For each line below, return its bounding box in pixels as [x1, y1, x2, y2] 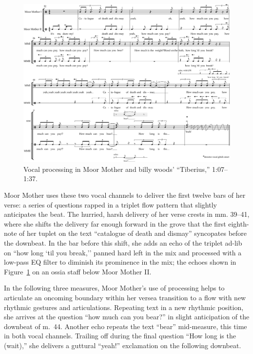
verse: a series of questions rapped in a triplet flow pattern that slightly [4, 199, 217, 209]
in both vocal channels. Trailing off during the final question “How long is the [4, 331, 236, 341]
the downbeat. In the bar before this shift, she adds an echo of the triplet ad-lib [4, 237, 242, 248]
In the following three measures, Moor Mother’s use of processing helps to [4, 283, 225, 293]
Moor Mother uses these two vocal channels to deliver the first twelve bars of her [4, 189, 246, 200]
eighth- [228, 218, 249, 229]
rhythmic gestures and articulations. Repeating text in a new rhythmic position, [4, 302, 244, 312]
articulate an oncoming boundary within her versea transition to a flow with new [4, 292, 246, 302]
